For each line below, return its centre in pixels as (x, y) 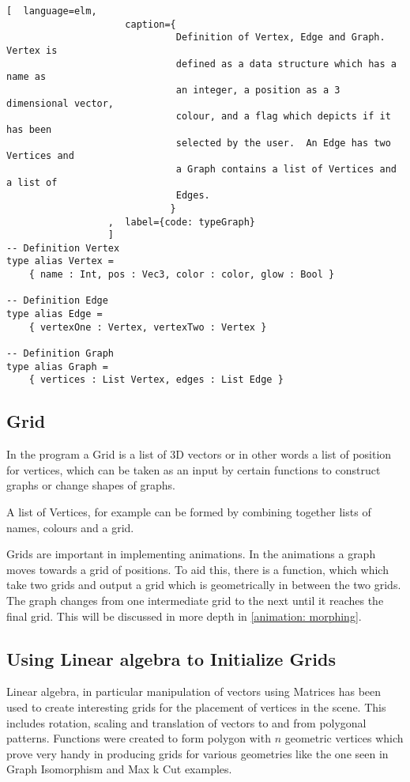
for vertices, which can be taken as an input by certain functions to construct (194, 469)
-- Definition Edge (57, 301)
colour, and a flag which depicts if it (283, 117)
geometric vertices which (344, 738)
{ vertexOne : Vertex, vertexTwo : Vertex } (148, 327)
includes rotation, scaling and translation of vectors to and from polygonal (186, 722)
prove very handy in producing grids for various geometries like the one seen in (197, 753)
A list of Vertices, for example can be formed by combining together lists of (189, 512)
